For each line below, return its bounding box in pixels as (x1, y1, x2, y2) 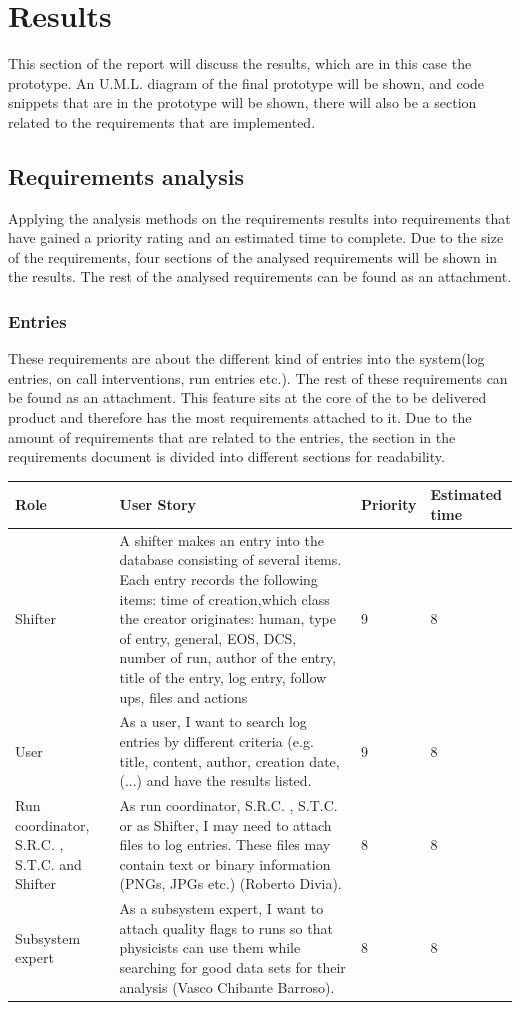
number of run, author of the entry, (119, 647, 336, 668)
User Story (119, 494, 197, 515)
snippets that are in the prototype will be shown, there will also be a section (8, 92, 477, 113)
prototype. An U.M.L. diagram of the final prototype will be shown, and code (8, 72, 485, 93)
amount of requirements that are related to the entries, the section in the (8, 426, 456, 447)
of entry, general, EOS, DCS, (119, 627, 297, 648)
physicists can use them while (119, 937, 301, 958)
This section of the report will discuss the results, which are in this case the (8, 53, 472, 74)
